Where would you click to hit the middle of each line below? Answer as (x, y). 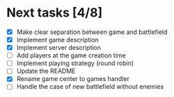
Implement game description (58, 40)
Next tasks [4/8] (55, 13)
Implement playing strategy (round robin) (75, 63)
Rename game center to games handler (73, 79)
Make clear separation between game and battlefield (92, 32)
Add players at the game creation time (71, 55)
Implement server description (59, 48)
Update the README (46, 71)
